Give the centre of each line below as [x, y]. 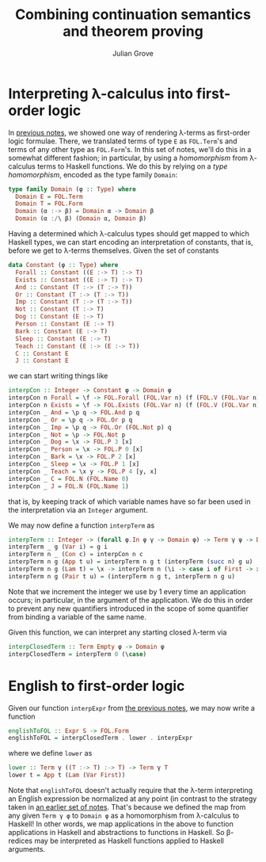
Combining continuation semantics [133, 15]
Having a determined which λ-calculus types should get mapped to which [129, 234]
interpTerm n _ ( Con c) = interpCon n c [76, 555]
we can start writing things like [58, 376]
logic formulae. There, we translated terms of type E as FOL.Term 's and [123, 141]
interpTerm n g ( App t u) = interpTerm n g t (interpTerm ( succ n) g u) [131, 562]
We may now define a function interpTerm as [82, 525]
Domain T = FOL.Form [49, 204]
